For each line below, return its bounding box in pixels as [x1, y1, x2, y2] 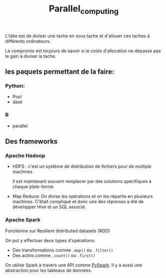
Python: [5, 83, 25, 90]
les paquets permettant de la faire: [5, 68, 115, 76]
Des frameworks [5, 138, 58, 146]
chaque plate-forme [12, 184, 54, 190]
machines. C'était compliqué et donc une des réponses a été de [12, 199, 144, 205]
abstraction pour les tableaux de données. [5, 267, 92, 273]
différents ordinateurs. [5, 38, 51, 44]
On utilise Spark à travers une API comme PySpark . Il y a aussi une [5, 262, 142, 268]
